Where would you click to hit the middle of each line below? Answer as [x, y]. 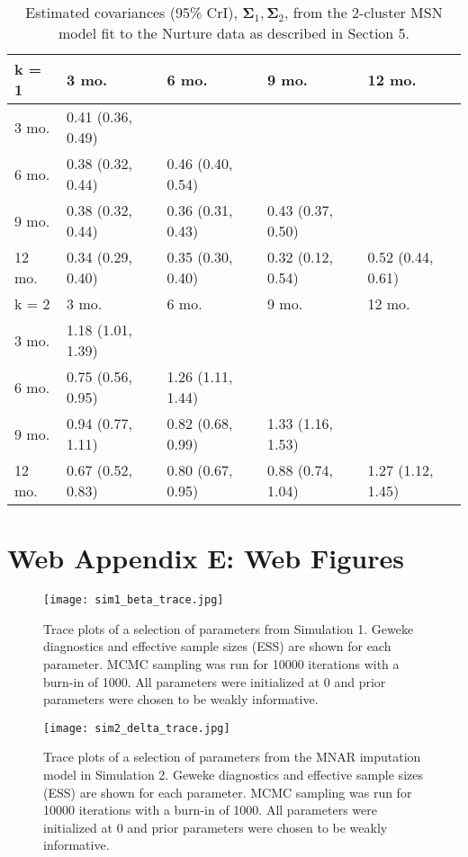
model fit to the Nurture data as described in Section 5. [234, 33]
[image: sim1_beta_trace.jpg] [134, 600]
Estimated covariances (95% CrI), [131, 12]
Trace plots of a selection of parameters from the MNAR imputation [232, 757]
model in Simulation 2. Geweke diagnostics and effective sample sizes [233, 774]
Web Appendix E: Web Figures [206, 558]
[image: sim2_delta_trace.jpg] [137, 728]
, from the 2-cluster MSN [363, 12]
